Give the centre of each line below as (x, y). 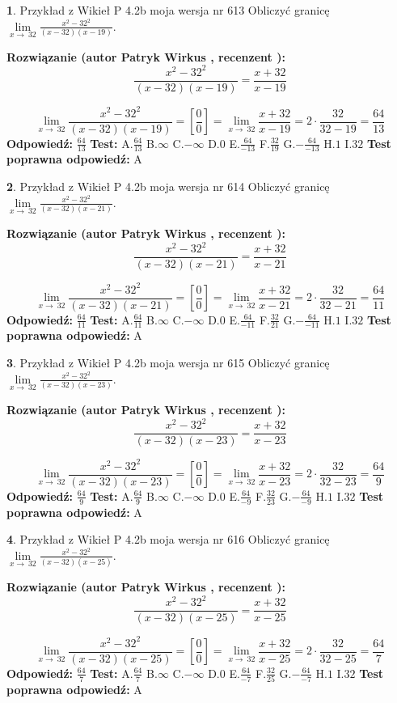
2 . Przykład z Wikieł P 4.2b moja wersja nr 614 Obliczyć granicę (168, 186)
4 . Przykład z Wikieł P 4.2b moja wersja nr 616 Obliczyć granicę (168, 539)
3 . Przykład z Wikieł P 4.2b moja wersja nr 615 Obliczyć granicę (168, 363)
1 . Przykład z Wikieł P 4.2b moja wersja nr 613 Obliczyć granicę (168, 10)
